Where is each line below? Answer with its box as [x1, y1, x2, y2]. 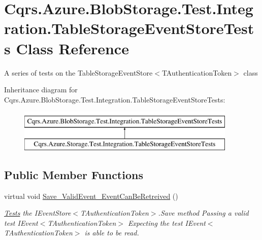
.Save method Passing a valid [158, 208, 249, 218]
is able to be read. [84, 227, 139, 238]
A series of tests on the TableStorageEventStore [4, 67, 153, 78]
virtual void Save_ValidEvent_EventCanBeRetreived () [4, 190, 178, 201]
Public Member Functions [4, 166, 143, 182]
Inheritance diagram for [4, 84, 78, 95]
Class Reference [16, 38, 129, 58]
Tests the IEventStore [4, 208, 71, 218]
